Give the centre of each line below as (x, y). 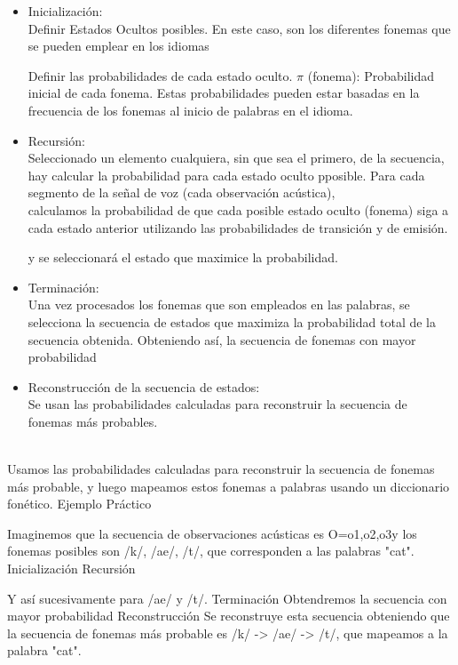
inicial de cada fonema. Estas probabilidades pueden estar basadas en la (224, 93)
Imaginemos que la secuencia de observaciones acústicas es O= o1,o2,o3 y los (212, 533)
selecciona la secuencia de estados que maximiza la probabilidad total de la (232, 321)
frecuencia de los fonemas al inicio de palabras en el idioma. (190, 110)
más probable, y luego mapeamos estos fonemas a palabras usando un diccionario (229, 486)
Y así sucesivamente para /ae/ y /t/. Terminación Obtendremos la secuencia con (227, 598)
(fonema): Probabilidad (371, 75)
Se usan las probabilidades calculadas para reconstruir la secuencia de (217, 404)
